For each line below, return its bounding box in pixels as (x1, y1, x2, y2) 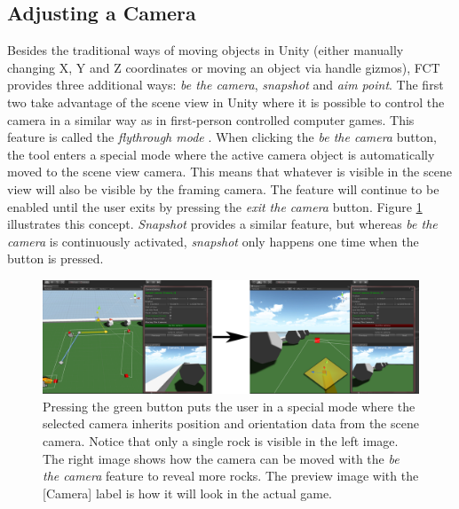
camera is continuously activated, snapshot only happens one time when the (7, 231, 419, 250)
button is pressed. (7, 249, 104, 268)
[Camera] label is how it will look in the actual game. (43, 483, 332, 502)
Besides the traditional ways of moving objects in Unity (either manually (7, 41, 404, 59)
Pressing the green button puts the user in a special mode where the (43, 396, 415, 415)
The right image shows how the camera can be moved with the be (43, 449, 400, 467)
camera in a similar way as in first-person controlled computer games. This (7, 110, 415, 129)
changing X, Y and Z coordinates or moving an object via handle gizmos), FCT (7, 58, 440, 76)
